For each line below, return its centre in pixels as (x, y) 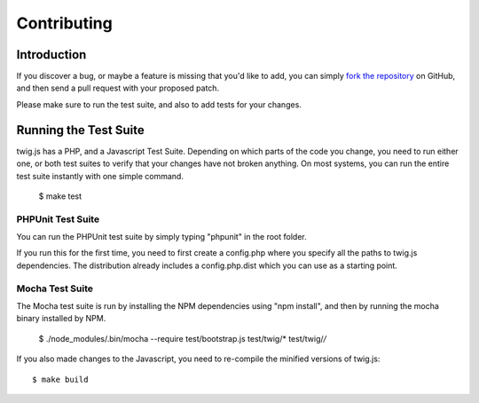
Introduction (51, 55)
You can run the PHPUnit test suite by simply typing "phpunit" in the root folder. (161, 237)
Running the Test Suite (81, 130)
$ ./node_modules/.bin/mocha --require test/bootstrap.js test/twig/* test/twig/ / (183, 338)
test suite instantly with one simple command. (100, 176)
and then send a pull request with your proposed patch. (118, 88)
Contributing (64, 23)
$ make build (60, 379)
